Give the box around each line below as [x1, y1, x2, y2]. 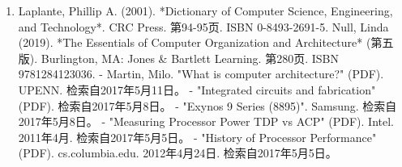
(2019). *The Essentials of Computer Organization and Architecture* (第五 [18, 34, 394, 51]
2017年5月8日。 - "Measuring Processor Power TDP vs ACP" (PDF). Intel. [18, 113, 394, 130]
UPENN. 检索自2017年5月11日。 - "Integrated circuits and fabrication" [18, 81, 376, 98]
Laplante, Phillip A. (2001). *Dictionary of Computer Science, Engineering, [18, 2, 393, 19]
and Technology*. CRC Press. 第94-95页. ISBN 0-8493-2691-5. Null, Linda [18, 18, 389, 35]
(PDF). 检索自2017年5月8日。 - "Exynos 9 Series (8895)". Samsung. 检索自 [18, 97, 397, 114]
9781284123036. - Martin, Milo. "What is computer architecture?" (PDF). [18, 65, 384, 82]
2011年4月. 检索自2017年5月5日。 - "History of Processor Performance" [18, 128, 377, 145]
